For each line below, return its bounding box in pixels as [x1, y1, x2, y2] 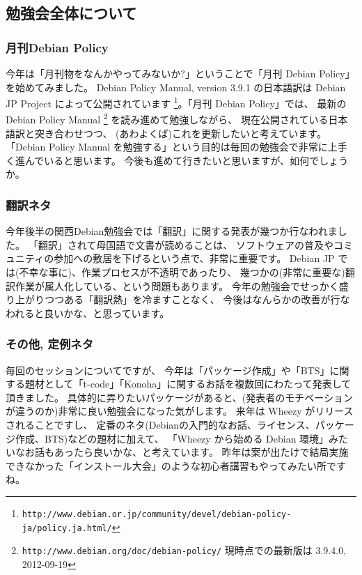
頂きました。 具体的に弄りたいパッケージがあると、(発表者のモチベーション [6, 390, 353, 404]
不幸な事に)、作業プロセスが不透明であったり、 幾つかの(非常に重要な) [19, 265, 345, 279]
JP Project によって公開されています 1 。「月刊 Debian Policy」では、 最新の [6, 94, 347, 110]
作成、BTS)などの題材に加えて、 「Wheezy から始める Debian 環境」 [15, 431, 329, 445]
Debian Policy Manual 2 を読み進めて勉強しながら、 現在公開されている [6, 110, 329, 127]
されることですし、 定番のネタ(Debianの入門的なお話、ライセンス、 [6, 417, 315, 432]
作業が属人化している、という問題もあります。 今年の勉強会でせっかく [15, 278, 339, 293]
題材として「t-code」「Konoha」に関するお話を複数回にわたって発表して [24, 376, 352, 391]
